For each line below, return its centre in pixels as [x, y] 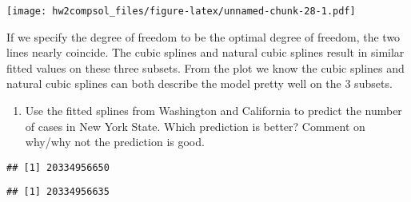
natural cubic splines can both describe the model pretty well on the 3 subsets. [200, 83]
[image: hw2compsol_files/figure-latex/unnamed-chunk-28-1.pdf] [181, 11]
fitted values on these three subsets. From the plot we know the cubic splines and [205, 67]
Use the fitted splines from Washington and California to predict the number [213, 111]
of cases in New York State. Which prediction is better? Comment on [195, 126]
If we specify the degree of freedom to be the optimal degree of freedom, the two [204, 36]
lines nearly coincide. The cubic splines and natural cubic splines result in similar [205, 52]
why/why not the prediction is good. [115, 142]
